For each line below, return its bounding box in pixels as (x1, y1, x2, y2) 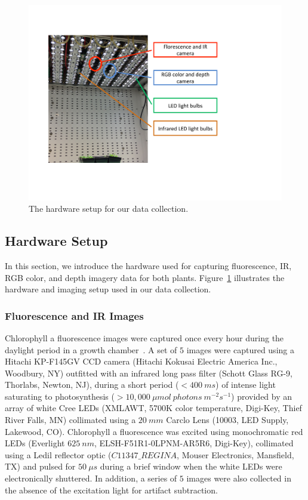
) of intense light (215, 378, 276, 391)
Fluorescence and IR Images (5, 308, 144, 323)
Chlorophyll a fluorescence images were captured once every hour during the (5, 331, 284, 344)
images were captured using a (186, 343, 294, 356)
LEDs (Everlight (5, 437, 65, 449)
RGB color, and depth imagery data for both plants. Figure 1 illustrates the (5, 271, 285, 283)
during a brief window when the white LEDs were (100, 460, 282, 473)
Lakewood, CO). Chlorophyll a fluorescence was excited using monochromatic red (5, 425, 303, 437)
